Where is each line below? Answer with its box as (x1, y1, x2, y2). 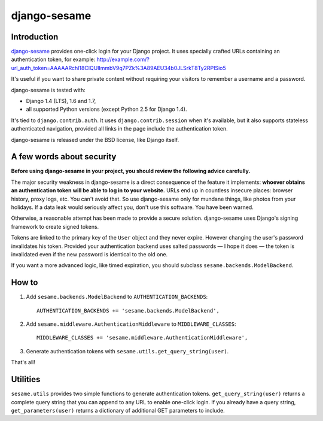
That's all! (11, 359, 35, 366)
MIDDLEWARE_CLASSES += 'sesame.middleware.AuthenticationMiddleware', (36, 334, 248, 341)
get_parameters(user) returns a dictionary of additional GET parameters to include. (11, 407, 225, 414)
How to (11, 277, 38, 287)
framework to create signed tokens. (11, 223, 99, 230)
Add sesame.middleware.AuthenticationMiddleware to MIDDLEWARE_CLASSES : (26, 320, 236, 328)
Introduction (11, 32, 59, 42)
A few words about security (11, 152, 117, 162)
